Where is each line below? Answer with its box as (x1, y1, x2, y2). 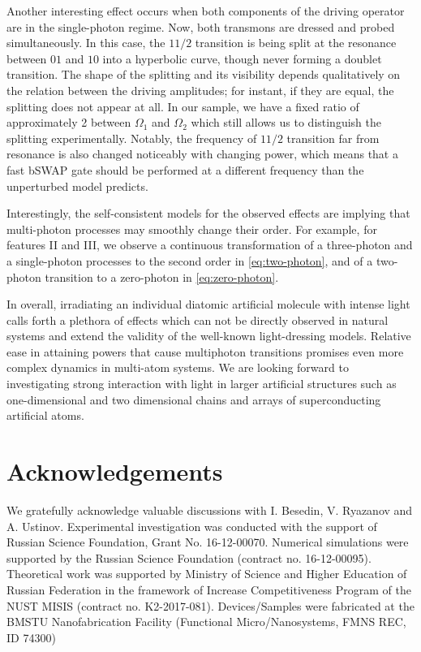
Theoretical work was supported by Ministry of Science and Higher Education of (6, 565, 407, 582)
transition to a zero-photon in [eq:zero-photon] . (45, 268, 279, 285)
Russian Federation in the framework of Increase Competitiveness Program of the (6, 581, 411, 598)
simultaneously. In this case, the (6, 34, 165, 51)
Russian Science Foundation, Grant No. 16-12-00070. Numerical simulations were (6, 533, 409, 551)
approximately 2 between (6, 114, 131, 131)
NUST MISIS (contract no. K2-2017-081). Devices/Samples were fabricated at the (6, 597, 415, 614)
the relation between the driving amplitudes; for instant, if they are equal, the (6, 81, 394, 98)
